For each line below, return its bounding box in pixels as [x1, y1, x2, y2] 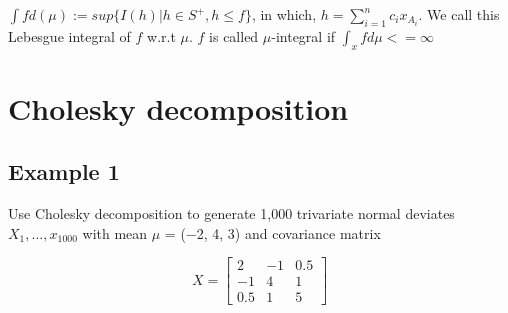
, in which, [251, 4, 317, 24]
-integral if [271, 25, 336, 46]
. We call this [418, 4, 500, 24]
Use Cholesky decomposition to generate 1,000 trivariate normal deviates [8, 203, 455, 224]
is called [209, 25, 259, 46]
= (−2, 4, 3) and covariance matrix [164, 222, 381, 243]
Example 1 [8, 156, 120, 187]
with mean [82, 222, 148, 243]
